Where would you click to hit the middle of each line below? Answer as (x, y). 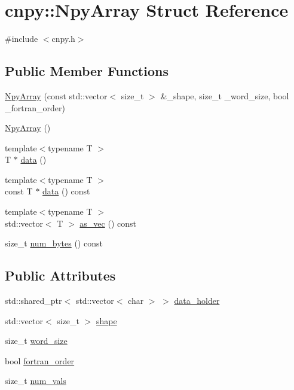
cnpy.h (63, 39)
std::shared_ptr (33, 301)
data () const (66, 191)
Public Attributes (60, 275)
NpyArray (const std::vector (56, 95)
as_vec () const (108, 223)
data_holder (197, 301)
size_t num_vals (36, 381)
